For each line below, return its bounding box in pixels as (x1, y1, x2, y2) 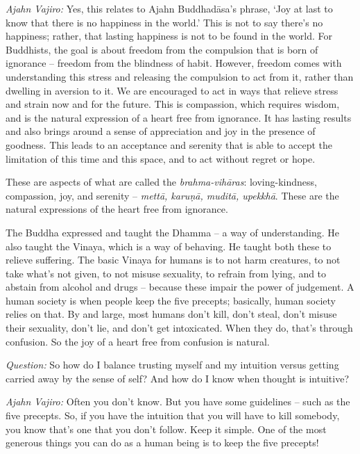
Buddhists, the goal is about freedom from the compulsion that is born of (6, 42, 318, 56)
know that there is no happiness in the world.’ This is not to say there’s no (6, 15, 323, 29)
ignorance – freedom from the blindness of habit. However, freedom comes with (6, 56, 342, 70)
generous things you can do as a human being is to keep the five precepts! (6, 435, 319, 450)
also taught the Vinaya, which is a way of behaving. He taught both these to (6, 238, 332, 253)
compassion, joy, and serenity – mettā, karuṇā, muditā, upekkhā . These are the (6, 188, 339, 202)
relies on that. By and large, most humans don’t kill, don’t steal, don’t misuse (6, 307, 337, 321)
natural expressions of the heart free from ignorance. (6, 202, 228, 216)
